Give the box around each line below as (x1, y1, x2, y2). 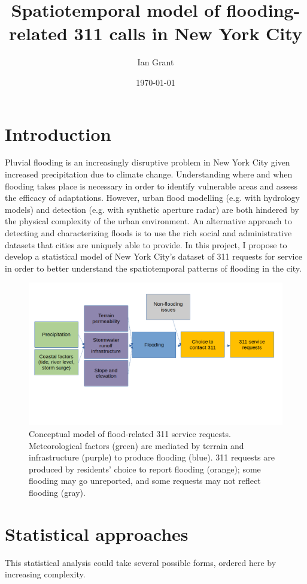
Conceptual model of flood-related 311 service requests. (29, 428, 231, 440)
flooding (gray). (29, 486, 86, 499)
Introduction (5, 121, 111, 146)
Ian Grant (137, 56, 174, 68)
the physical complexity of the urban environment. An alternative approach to (5, 215, 292, 227)
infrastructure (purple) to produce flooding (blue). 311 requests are (29, 451, 275, 463)
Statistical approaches (5, 521, 189, 546)
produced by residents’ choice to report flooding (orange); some (29, 462, 261, 475)
